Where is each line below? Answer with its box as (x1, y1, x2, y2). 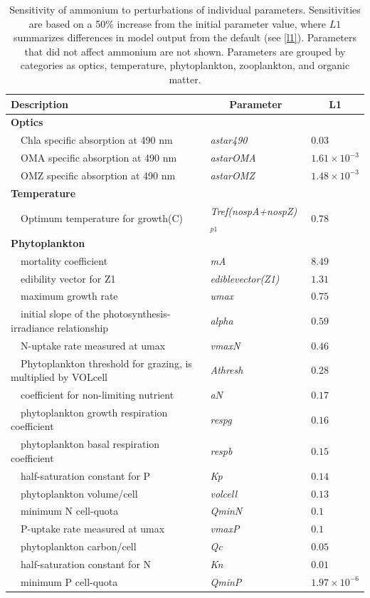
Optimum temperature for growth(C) (20, 210, 184, 225)
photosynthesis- (102, 306, 171, 321)
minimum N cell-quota (20, 503, 119, 518)
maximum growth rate (20, 288, 118, 303)
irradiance (11, 320, 54, 335)
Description (11, 96, 69, 111)
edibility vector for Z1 (20, 271, 116, 285)
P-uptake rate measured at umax (20, 521, 165, 536)
